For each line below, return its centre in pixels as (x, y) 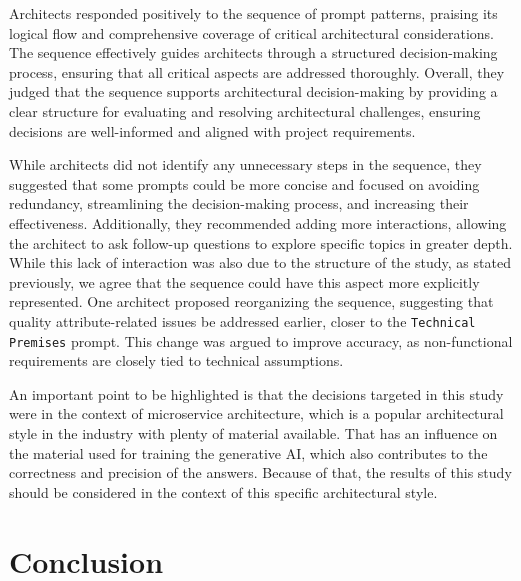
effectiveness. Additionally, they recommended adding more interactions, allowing (258, 222)
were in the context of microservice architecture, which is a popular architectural (256, 413)
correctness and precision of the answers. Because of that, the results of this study (260, 472)
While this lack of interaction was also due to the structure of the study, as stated (260, 262)
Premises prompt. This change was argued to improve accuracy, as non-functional (261, 340)
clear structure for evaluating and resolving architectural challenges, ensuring (245, 110)
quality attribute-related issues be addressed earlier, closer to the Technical (242, 320)
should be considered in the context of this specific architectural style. (223, 491)
